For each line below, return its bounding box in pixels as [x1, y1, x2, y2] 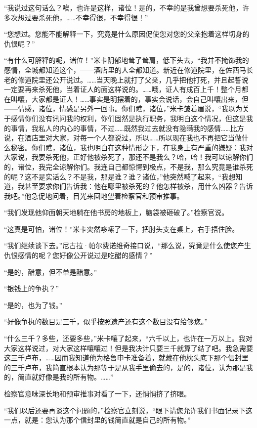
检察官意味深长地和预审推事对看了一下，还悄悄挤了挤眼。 [4, 388, 191, 398]
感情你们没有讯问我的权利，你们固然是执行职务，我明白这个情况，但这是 [10, 113, 246, 123]
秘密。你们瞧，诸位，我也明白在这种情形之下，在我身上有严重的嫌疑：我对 [10, 142, 253, 152]
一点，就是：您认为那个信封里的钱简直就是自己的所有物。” [4, 415, 191, 425]
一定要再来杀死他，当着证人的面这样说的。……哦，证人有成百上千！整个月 [4, 84, 242, 94]
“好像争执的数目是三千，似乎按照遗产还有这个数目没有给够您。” [4, 316, 208, 327]
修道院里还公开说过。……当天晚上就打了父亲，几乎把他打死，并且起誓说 [17, 74, 249, 85]
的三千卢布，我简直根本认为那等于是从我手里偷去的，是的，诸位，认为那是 [4, 362, 246, 372]
